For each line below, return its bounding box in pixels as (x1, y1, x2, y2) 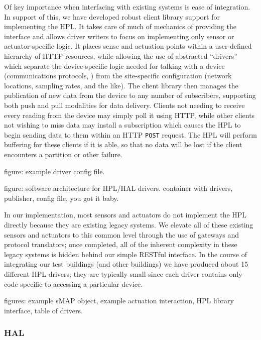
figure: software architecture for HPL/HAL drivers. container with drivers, (4, 183, 233, 193)
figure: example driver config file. (4, 166, 105, 176)
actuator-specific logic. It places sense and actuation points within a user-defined (4, 41, 252, 51)
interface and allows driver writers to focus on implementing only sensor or (4, 31, 234, 41)
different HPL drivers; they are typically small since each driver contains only (4, 268, 242, 279)
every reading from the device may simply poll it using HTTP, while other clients (4, 109, 255, 120)
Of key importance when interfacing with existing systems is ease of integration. (4, 2, 250, 12)
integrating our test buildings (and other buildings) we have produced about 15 (4, 259, 248, 269)
